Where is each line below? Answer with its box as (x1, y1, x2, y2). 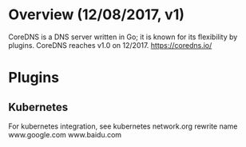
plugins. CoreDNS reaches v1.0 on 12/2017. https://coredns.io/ (8, 40, 212, 50)
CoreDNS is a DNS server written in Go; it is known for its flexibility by (8, 32, 238, 42)
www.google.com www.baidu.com (8, 129, 122, 139)
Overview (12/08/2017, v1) (8, 6, 185, 24)
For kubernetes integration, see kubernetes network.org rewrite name (8, 121, 238, 131)
